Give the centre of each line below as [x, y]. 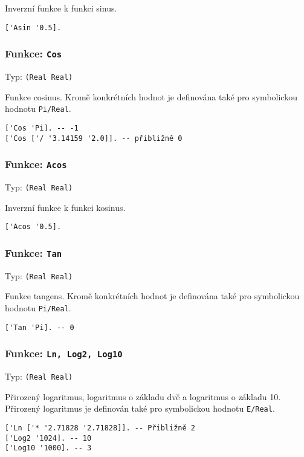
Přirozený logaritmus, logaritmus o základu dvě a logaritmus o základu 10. [143, 396]
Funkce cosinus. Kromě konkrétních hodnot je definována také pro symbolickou [151, 96]
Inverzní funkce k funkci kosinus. [65, 207]
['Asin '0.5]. [33, 28]
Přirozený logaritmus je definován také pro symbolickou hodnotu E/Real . [140, 408]
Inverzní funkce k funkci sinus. [61, 8]
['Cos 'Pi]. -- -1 [42, 128]
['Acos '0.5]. [33, 227]
